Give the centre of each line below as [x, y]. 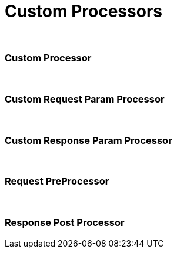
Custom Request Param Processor [85, 99]
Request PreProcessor [57, 181]
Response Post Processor [65, 223]
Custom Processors [84, 11]
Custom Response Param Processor [88, 140]
